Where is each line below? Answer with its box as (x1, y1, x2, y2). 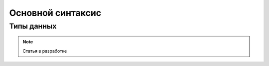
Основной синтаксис (9, 7, 102, 18)
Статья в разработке (22, 48, 67, 54)
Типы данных (9, 22, 57, 31)
